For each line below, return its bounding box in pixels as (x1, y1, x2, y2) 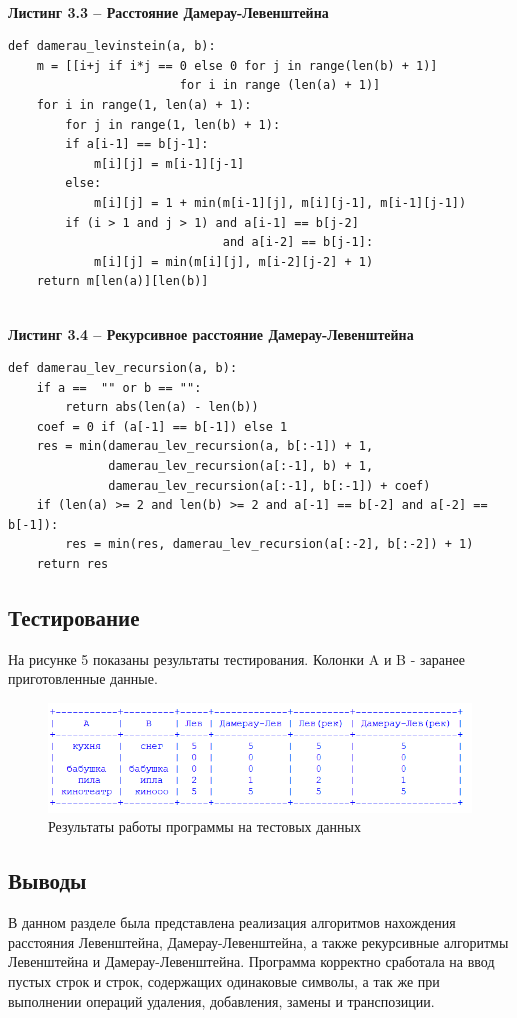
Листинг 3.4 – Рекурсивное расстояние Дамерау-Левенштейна (8, 323, 414, 344)
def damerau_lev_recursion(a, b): (8, 361, 238, 376)
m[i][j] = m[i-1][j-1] (93, 156, 245, 171)
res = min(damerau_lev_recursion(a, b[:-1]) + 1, (36, 439, 374, 454)
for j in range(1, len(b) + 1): (65, 117, 281, 132)
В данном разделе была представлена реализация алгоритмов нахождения (8, 912, 456, 933)
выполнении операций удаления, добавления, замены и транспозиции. (8, 990, 435, 1011)
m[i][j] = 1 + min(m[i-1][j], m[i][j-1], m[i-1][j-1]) (93, 195, 467, 210)
